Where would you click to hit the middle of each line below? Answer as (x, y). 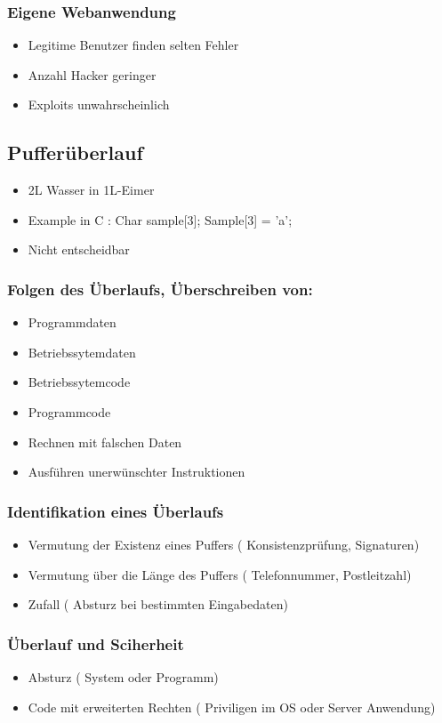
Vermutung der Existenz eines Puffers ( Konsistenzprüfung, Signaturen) (224, 544)
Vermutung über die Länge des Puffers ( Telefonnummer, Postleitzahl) (220, 574)
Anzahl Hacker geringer (92, 74)
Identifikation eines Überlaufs (116, 511)
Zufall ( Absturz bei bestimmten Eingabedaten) (158, 604)
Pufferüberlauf (75, 153)
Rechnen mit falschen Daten (105, 442)
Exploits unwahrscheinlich (99, 104)
